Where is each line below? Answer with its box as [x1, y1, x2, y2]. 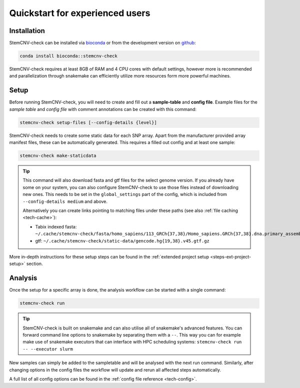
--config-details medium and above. [22, 198, 107, 204]
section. [26, 260, 43, 267]
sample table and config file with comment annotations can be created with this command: [9, 106, 197, 112]
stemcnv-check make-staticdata [19, 153, 97, 158]
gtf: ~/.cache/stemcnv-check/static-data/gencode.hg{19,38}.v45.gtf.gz [35, 237, 209, 243]
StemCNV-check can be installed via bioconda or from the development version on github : [9, 40, 196, 46]
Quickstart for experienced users [9, 7, 150, 18]
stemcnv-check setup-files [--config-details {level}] [19, 119, 157, 125]
